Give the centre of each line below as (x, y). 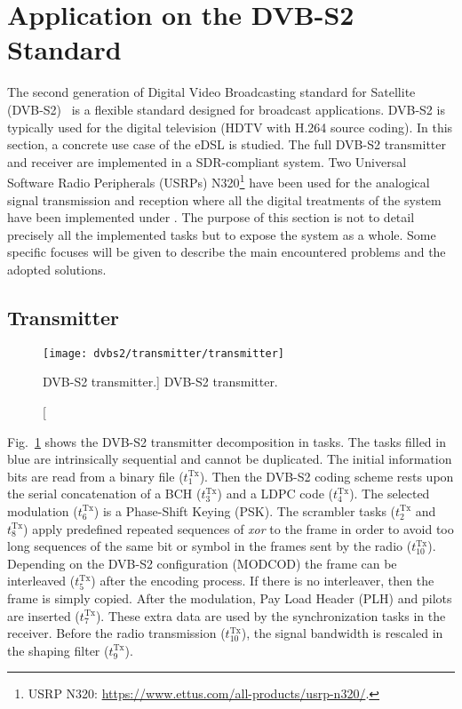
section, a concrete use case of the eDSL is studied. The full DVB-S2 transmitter (227, 144)
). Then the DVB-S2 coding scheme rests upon (327, 476)
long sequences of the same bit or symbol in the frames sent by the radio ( (210, 546)
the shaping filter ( (58, 650)
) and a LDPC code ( (275, 494)
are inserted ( (44, 615)
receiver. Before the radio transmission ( (116, 633)
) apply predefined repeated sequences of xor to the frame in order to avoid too (239, 528)
